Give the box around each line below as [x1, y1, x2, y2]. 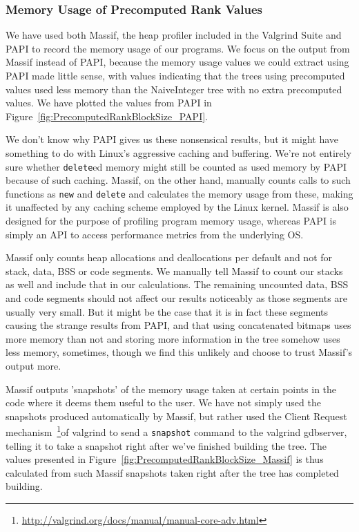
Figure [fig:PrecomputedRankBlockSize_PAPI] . [6, 108, 208, 123]
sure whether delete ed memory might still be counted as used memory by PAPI [6, 159, 347, 173]
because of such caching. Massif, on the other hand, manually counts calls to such [6, 173, 351, 187]
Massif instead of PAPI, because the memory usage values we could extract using [6, 55, 349, 69]
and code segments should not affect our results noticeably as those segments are [6, 291, 348, 305]
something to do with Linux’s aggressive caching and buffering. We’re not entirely [6, 145, 351, 160]
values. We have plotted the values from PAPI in [6, 95, 212, 110]
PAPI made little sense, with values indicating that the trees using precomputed [6, 68, 345, 82]
